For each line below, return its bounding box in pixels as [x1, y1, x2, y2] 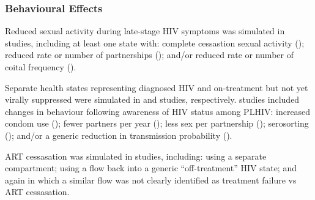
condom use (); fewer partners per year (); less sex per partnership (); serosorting [5, 117, 309, 130]
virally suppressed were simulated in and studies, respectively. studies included [5, 93, 300, 106]
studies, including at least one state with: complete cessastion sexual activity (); [5, 36, 305, 49]
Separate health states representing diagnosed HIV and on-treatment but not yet [5, 81, 308, 94]
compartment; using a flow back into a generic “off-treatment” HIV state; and [5, 161, 297, 174]
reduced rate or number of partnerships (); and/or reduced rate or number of [5, 48, 294, 61]
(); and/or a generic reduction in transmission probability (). [5, 128, 232, 141]
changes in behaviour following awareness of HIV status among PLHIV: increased [5, 105, 311, 117]
